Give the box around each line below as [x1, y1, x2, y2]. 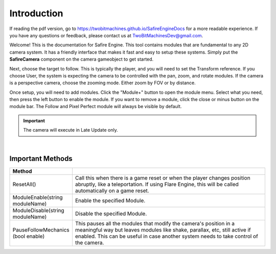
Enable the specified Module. [75, 197, 146, 204]
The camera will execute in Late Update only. [23, 127, 118, 133]
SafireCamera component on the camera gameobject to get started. [9, 56, 154, 62]
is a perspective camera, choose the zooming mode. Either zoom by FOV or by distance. [9, 80, 196, 86]
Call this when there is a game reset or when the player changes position [75, 174, 250, 181]
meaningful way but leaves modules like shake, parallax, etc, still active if [75, 226, 251, 233]
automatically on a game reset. [75, 187, 149, 194]
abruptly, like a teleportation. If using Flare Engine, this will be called [75, 181, 239, 188]
